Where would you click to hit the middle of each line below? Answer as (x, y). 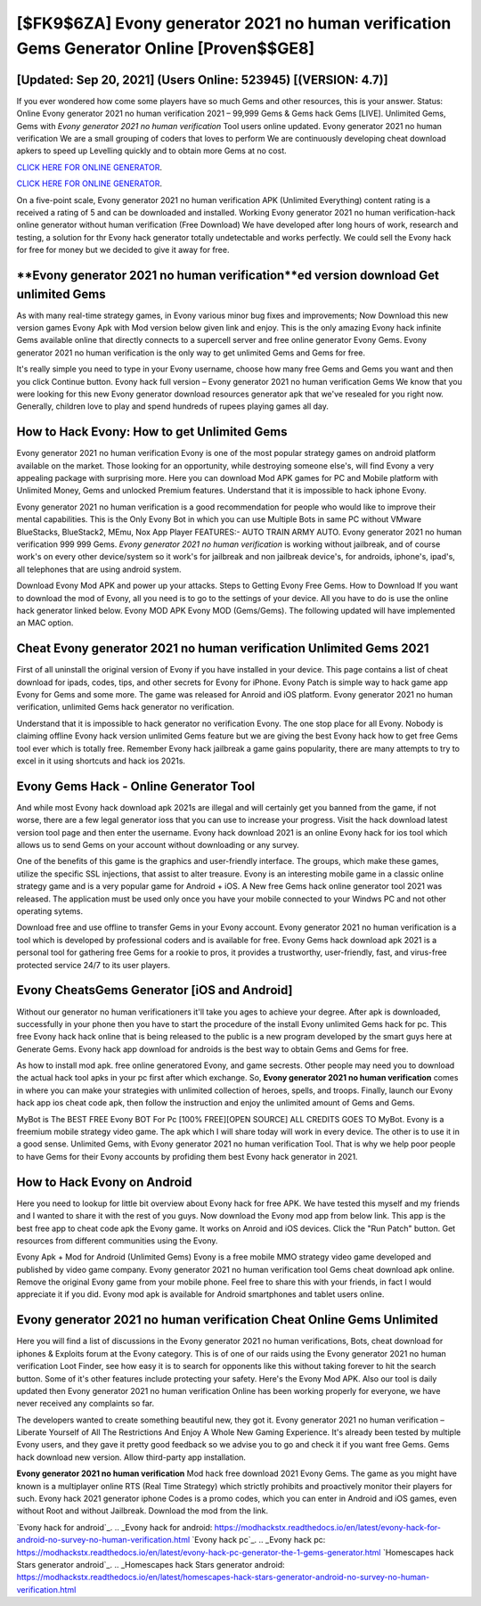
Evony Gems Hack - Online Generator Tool (136, 786)
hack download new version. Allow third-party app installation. (131, 1457)
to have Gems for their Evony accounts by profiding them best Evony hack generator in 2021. (187, 1156)
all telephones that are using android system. (99, 569)
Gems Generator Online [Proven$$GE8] (166, 48)
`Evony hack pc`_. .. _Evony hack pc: (259, 1540)
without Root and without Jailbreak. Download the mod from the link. (143, 1511)
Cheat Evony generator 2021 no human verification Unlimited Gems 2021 (223, 649)
